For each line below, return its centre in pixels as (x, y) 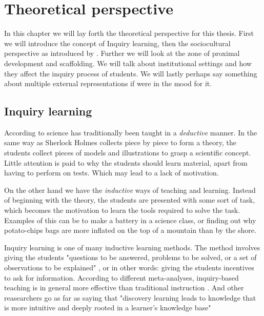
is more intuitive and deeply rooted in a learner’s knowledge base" (108, 308)
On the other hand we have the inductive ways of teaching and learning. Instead (130, 190)
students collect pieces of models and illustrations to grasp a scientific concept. (128, 153)
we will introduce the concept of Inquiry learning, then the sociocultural (117, 43)
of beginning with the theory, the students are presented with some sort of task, (130, 200)
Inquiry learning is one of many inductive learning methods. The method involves (132, 247)
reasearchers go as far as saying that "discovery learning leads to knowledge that (130, 297)
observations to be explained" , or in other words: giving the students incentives (129, 268)
